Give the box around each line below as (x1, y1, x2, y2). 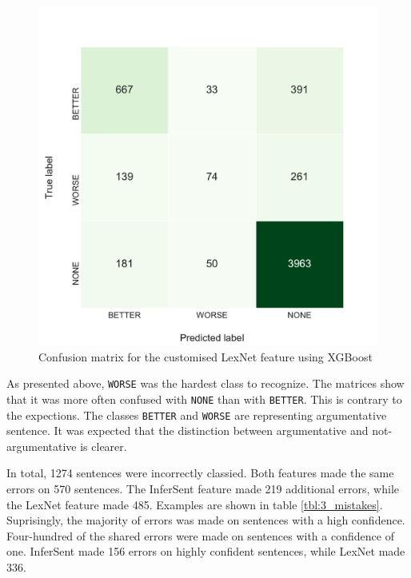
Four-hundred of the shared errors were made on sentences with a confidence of (6, 527, 394, 544)
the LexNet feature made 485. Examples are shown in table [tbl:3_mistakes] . (6, 496, 383, 512)
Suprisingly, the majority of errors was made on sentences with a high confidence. (6, 512, 405, 528)
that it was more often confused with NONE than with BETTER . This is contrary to (6, 390, 402, 407)
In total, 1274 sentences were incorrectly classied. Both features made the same (6, 464, 394, 481)
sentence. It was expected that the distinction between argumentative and (6, 422, 369, 439)
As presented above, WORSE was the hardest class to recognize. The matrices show (6, 375, 405, 392)
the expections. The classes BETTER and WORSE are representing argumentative (6, 406, 387, 423)
